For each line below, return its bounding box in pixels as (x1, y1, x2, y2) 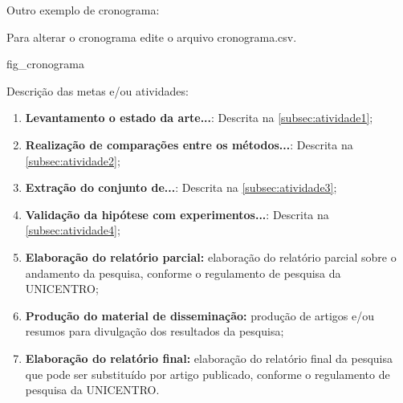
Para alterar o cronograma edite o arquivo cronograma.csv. (6, 28, 297, 45)
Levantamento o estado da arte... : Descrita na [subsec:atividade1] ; (25, 109, 373, 126)
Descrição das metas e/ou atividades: (6, 82, 189, 99)
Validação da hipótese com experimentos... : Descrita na (25, 206, 329, 222)
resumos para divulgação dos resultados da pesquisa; (25, 323, 284, 340)
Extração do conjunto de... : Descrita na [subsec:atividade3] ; (25, 179, 337, 196)
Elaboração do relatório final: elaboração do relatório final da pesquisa (25, 349, 393, 366)
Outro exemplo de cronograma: (6, 2, 160, 18)
